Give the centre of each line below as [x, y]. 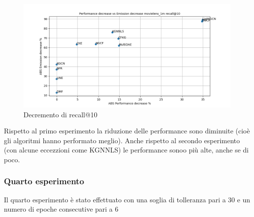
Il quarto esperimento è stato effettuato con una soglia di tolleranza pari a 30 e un [127, 199]
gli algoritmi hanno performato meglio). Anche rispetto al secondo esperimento [122, 140]
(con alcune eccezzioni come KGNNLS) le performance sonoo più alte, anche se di [126, 150]
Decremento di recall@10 [61, 114]
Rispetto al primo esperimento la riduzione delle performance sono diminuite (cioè [127, 131]
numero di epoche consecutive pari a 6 [61, 209]
